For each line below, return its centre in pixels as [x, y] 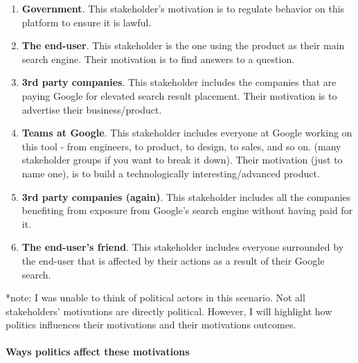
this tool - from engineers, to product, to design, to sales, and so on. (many [181, 146]
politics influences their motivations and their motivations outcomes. [151, 325]
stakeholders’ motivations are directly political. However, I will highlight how [169, 311]
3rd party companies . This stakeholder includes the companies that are [179, 82]
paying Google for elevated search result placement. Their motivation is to [179, 95]
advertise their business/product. [92, 109]
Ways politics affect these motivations [98, 352]
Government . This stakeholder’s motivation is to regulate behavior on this [183, 8]
